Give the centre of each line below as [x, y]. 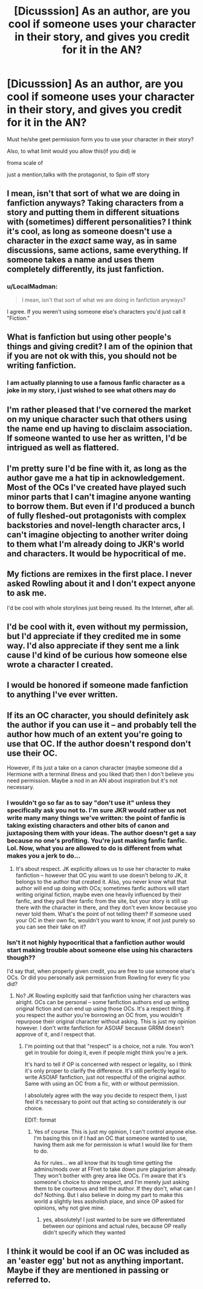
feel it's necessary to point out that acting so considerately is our [105, 1102]
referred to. [29, 1280]
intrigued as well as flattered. [63, 448]
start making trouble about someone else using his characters [100, 950]
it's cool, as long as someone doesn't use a [90, 231]
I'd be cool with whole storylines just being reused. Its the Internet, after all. [101, 608]
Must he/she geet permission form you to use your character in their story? [100, 139]
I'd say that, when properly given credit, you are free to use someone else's [101, 971]
